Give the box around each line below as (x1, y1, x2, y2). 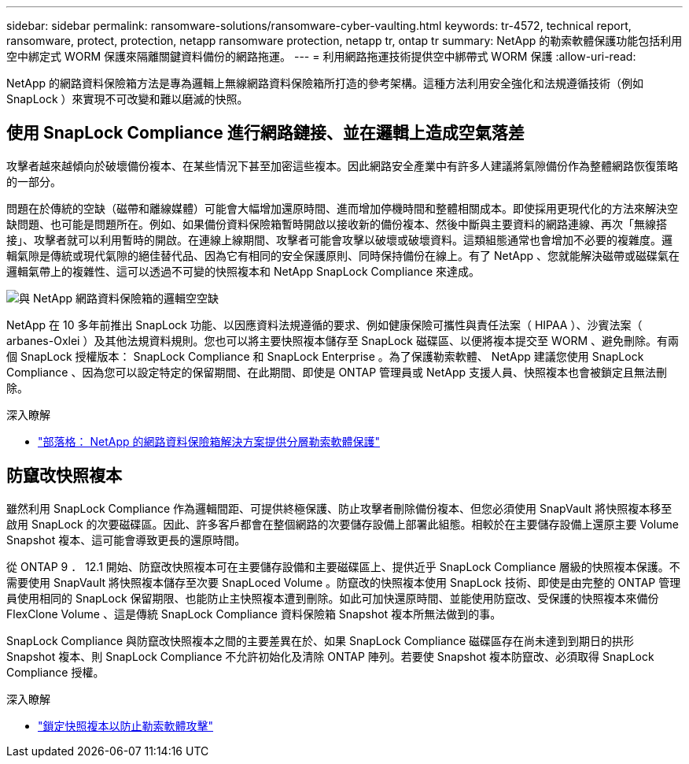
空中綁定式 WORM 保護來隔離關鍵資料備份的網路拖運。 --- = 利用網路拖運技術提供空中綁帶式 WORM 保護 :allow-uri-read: (6, 50, 636, 63)
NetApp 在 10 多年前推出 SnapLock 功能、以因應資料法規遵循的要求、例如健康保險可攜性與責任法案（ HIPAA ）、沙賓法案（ (6, 317, 643, 332)
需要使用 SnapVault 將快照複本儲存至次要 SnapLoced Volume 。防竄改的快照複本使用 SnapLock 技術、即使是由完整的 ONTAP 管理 (6, 575, 681, 589)
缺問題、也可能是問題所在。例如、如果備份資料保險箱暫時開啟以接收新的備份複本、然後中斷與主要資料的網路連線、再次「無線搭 (6, 217, 667, 231)
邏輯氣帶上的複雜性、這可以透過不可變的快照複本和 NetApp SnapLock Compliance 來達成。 (6, 264, 481, 278)
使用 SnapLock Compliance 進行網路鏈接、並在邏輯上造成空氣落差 (6, 123, 525, 143)
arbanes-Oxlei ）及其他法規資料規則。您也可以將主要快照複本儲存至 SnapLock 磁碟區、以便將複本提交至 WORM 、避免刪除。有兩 (6, 333, 679, 347)
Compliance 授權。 (6, 665, 105, 679)
